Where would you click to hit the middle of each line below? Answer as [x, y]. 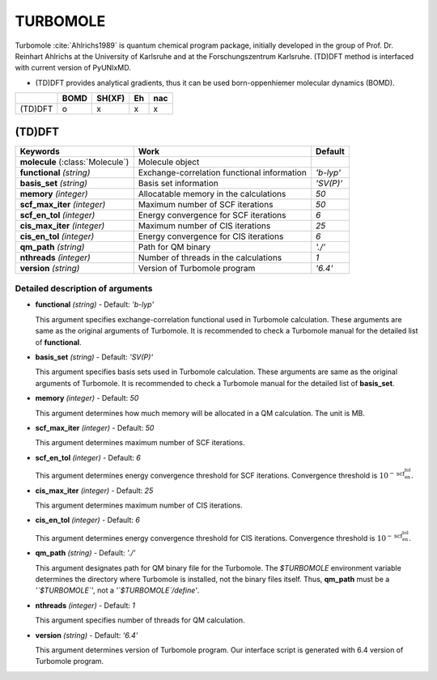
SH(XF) [110, 99]
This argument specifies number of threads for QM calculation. [140, 620]
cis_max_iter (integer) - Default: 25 [94, 491]
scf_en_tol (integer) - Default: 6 [88, 457]
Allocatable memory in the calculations [212, 193]
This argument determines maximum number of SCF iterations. [140, 443]
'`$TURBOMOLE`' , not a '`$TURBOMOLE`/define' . [117, 590]
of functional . [58, 342]
